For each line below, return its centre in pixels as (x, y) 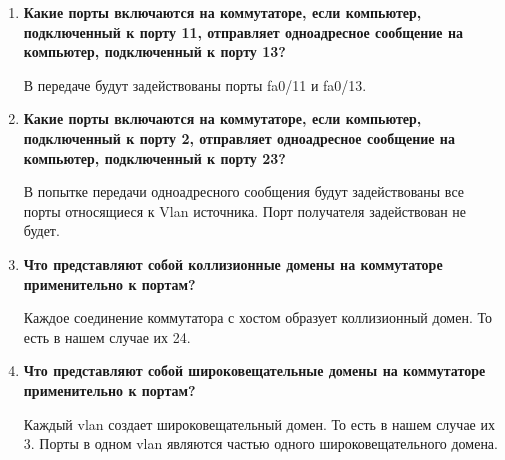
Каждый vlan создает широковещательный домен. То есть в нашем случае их (259, 423)
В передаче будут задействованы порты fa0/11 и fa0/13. (195, 84)
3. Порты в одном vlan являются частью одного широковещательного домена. (260, 443)
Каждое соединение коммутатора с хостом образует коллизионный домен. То (257, 317)
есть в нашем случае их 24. (107, 336)
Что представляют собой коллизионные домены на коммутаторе (233, 263)
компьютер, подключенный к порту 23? (154, 157)
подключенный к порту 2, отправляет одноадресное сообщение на (239, 137)
